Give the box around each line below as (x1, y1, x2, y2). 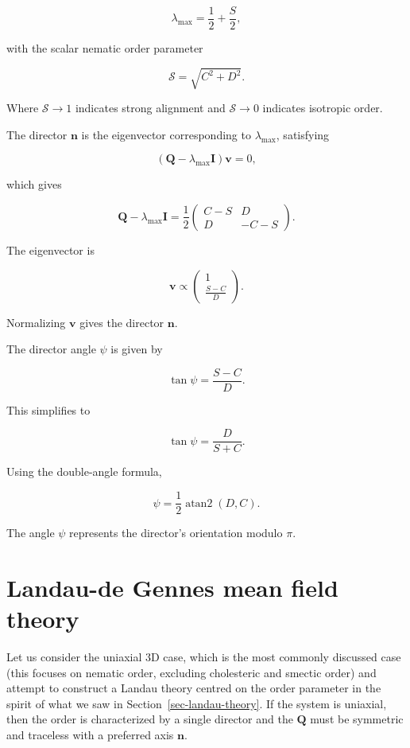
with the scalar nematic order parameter (6, 40, 203, 56)
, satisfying (276, 126, 330, 142)
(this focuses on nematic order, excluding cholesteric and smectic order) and (6, 664, 377, 680)
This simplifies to (6, 401, 91, 418)
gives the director (79, 314, 164, 330)
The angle (6, 524, 55, 541)
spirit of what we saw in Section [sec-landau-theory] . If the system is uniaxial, (6, 695, 387, 711)
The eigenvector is (6, 241, 95, 258)
